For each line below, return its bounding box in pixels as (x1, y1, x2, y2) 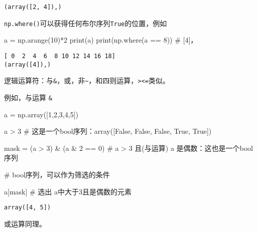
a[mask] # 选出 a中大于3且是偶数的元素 (4, 186, 132, 196)
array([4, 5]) (4, 204, 51, 211)
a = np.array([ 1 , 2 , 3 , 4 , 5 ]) (4, 109, 78, 119)
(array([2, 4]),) (4, 4, 62, 11)
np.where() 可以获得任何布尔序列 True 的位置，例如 (4, 18, 167, 28)
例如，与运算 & (4, 92, 52, 102)
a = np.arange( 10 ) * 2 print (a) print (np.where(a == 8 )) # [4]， (4, 35, 198, 45)
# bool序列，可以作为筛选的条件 (4, 169, 110, 179)
